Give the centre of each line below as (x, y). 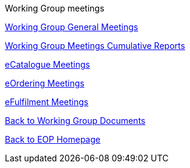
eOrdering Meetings (45, 83)
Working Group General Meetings (72, 27)
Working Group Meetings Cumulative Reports (95, 46)
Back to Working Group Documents (75, 121)
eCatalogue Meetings (47, 64)
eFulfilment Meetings (47, 102)
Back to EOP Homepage (53, 139)
